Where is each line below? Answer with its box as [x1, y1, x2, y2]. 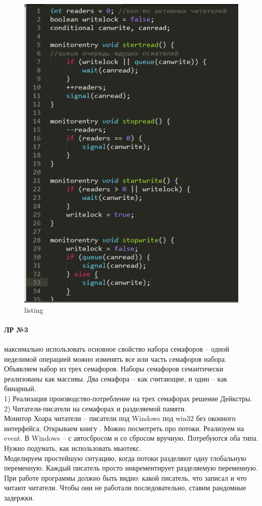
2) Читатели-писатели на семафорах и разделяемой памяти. [4, 403, 187, 413]
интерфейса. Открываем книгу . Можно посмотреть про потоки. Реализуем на [4, 423, 244, 433]
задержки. [4, 492, 34, 502]
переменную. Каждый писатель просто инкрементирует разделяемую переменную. [4, 462, 258, 473]
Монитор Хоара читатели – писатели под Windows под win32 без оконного [4, 413, 236, 424]
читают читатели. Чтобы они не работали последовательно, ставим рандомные [4, 482, 246, 493]
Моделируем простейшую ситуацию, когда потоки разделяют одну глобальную [4, 452, 246, 463]
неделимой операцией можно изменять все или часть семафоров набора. [4, 353, 227, 364]
